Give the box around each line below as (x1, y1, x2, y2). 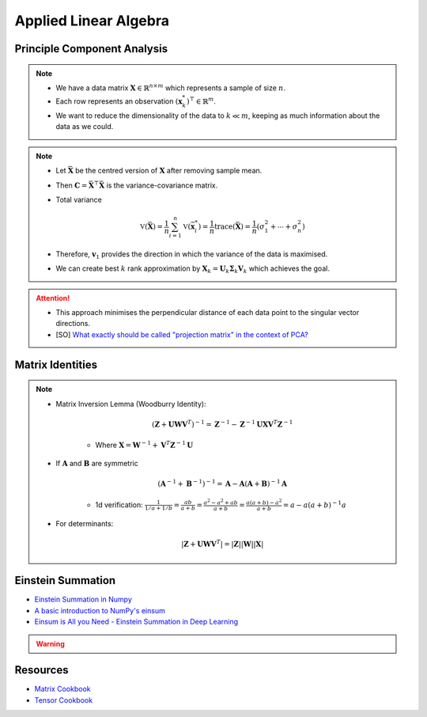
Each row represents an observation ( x (55, 97, 183, 106)
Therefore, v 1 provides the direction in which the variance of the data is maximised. (55, 249, 328, 260)
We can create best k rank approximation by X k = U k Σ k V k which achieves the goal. (55, 264, 330, 275)
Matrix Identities (14, 358, 98, 371)
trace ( (213, 222, 236, 231)
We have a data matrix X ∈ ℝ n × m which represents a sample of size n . (55, 82, 286, 93)
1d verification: (95, 499, 143, 510)
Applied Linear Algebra (14, 12, 170, 29)
